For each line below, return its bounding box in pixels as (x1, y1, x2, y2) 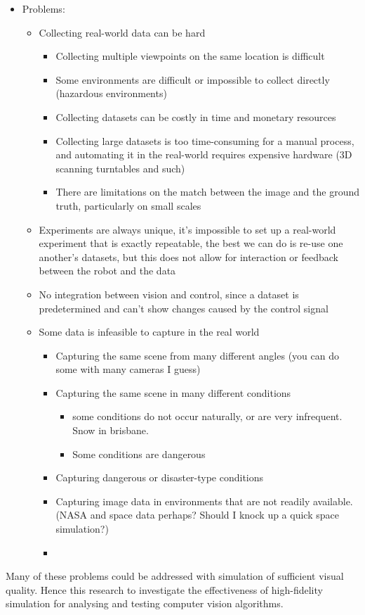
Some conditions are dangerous (72, 446, 206, 461)
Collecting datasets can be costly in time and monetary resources (55, 109, 336, 124)
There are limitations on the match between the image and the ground (55, 184, 360, 199)
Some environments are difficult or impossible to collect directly (55, 72, 330, 87)
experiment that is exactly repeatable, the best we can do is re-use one (39, 236, 343, 251)
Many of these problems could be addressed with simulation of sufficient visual (6, 569, 344, 583)
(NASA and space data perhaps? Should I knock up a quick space (55, 507, 339, 522)
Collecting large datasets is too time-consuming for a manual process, (55, 133, 354, 148)
